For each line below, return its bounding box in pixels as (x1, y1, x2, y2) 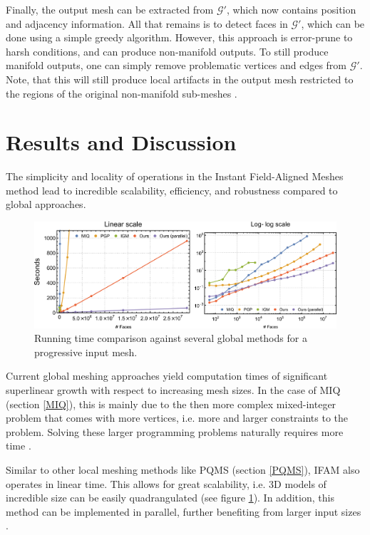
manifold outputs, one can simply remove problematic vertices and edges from (6, 58, 347, 73)
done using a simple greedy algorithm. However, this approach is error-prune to (6, 30, 353, 45)
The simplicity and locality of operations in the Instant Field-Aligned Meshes (6, 169, 344, 184)
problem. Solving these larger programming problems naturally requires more (6, 424, 344, 439)
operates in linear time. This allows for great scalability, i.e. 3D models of (6, 476, 327, 491)
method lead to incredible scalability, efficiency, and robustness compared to (6, 182, 338, 197)
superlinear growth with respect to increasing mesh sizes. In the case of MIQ (6, 383, 341, 398)
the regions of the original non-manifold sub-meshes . (6, 85, 237, 100)
